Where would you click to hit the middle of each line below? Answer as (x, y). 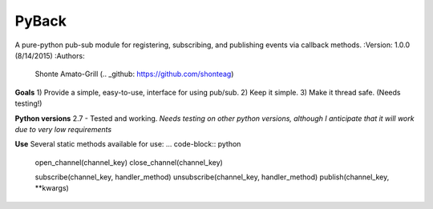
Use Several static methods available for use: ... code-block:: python (128, 144)
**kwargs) (52, 188)
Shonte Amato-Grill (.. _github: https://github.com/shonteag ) (134, 74)
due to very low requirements (63, 129)
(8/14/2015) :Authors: (50, 55)
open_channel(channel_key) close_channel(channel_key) (129, 162)
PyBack (41, 21)
